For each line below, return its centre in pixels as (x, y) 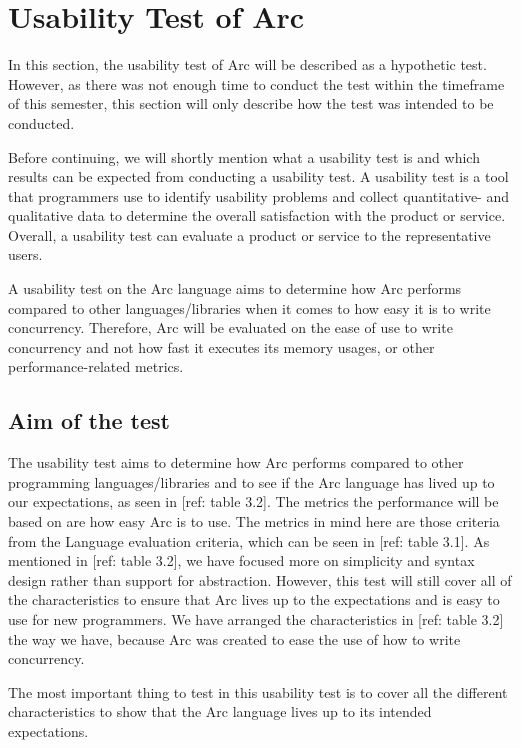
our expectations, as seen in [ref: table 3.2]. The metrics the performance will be (253, 501)
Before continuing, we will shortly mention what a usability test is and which (244, 156)
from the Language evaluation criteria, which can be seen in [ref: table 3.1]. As (249, 540)
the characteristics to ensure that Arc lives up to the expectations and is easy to (254, 599)
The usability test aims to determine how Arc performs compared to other (236, 462)
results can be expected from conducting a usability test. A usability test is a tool (258, 176)
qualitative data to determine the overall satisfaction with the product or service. (257, 215)
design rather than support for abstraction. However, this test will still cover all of (260, 579)
